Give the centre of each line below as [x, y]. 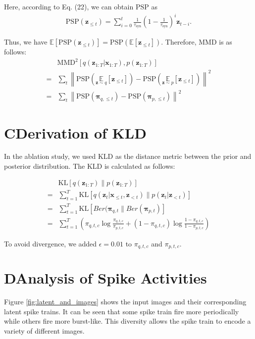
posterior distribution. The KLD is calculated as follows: [90, 166]
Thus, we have [26, 42]
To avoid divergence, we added [51, 243]
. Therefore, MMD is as [197, 42]
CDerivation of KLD [75, 132]
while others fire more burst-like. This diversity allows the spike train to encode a [127, 321]
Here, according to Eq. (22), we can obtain [69, 6]
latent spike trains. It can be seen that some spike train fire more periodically [122, 311]
